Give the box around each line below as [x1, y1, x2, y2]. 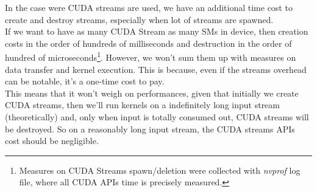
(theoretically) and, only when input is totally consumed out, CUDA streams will [5, 111, 309, 123]
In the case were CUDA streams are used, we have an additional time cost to [5, 1, 293, 13]
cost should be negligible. [5, 134, 99, 147]
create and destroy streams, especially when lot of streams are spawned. [5, 13, 274, 26]
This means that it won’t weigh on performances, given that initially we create [5, 86, 299, 99]
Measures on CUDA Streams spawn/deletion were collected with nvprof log [19, 163, 301, 176]
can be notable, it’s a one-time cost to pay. [5, 75, 165, 87]
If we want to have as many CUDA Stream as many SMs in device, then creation [5, 25, 308, 38]
